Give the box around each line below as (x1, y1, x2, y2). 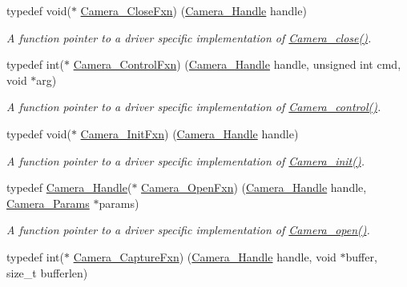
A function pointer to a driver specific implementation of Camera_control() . (6, 98, 381, 115)
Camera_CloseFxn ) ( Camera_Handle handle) (80, 2, 307, 18)
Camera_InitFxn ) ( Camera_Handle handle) (80, 125, 299, 142)
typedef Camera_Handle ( (6, 179, 132, 196)
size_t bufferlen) (6, 264, 88, 281)
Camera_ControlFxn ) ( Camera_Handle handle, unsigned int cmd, (73, 56, 401, 73)
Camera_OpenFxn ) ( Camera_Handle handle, (141, 179, 367, 196)
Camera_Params (6, 194, 90, 211)
